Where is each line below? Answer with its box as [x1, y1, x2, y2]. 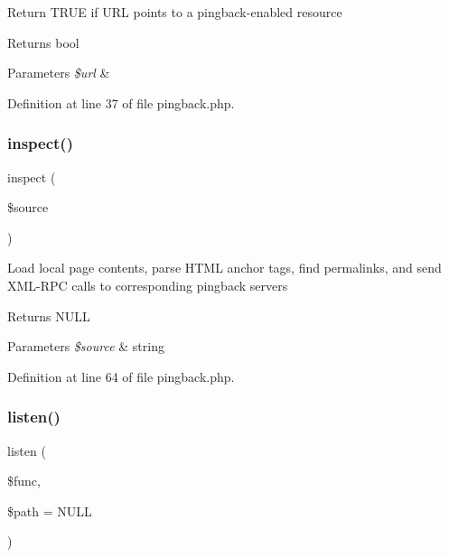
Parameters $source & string [7, 337, 164, 356]
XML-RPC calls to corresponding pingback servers [7, 275, 288, 294]
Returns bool [7, 32, 80, 51]
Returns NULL [7, 306, 90, 325]
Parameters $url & [7, 63, 110, 82]
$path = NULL [7, 501, 92, 520]
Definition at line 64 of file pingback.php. [7, 367, 235, 385]
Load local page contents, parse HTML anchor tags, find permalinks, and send [7, 258, 442, 277]
